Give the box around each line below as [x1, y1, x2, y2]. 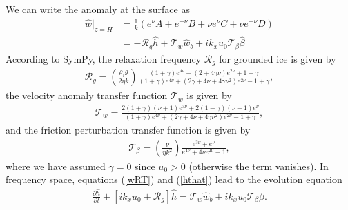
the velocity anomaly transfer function [6, 88, 168, 103]
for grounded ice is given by [219, 51, 336, 65]
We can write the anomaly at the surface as [6, 2, 190, 16]
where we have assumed [6, 158, 106, 173]
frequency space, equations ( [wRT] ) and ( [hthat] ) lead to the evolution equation [6, 172, 342, 187]
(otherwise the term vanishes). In [188, 158, 329, 173]
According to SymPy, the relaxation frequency [6, 51, 202, 65]
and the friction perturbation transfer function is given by [6, 122, 251, 136]
